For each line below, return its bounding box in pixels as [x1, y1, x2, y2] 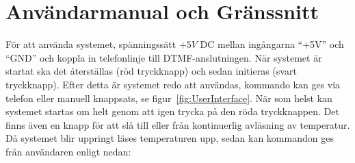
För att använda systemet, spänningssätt [5, 37, 176, 51]
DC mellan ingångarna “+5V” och [200, 37, 344, 51]
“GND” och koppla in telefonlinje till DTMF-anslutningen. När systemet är [5, 50, 322, 64]
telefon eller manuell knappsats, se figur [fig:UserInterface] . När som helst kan [5, 90, 332, 105]
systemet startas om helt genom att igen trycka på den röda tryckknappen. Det [5, 104, 339, 118]
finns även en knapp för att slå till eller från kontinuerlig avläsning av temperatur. [5, 117, 350, 131]
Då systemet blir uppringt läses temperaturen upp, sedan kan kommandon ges [5, 131, 334, 145]
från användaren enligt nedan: [5, 144, 131, 158]
